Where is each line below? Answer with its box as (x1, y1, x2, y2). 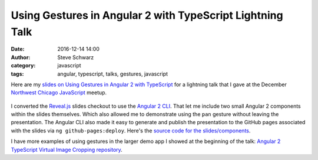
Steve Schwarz (57, 53, 94, 61)
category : (11, 62, 36, 69)
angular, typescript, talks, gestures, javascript (57, 70, 168, 77)
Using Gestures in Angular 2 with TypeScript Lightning (11, 9, 283, 22)
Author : (11, 53, 31, 61)
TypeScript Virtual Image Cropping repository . (11, 146, 123, 153)
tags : (11, 70, 24, 77)
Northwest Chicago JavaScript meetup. (11, 89, 107, 96)
